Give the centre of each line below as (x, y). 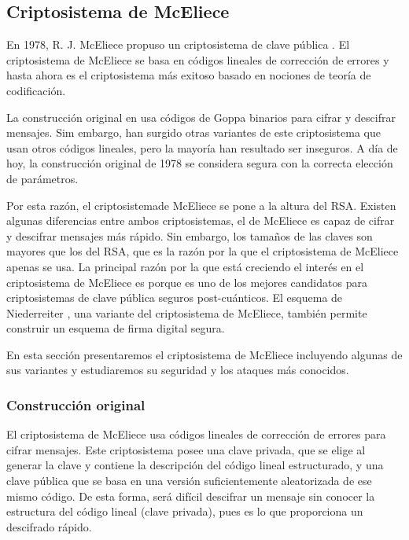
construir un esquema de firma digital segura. (116, 328)
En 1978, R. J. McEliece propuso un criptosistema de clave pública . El (178, 44)
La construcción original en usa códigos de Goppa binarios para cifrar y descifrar (201, 117)
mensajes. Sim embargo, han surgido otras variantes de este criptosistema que (193, 132)
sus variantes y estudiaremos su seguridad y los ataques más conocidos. (178, 370)
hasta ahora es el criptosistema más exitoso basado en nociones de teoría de (189, 75)
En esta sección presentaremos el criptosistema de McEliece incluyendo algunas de (204, 354)
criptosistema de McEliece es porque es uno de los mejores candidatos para (187, 282)
